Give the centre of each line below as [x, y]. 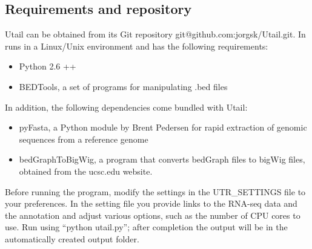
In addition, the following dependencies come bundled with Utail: [126, 107]
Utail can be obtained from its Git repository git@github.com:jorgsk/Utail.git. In [155, 34]
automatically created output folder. [72, 238]
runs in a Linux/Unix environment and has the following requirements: [137, 46]
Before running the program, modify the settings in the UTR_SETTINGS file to [155, 191]
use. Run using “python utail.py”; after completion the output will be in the [146, 227]
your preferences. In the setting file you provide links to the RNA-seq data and [151, 203]
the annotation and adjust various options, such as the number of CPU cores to [153, 215]
